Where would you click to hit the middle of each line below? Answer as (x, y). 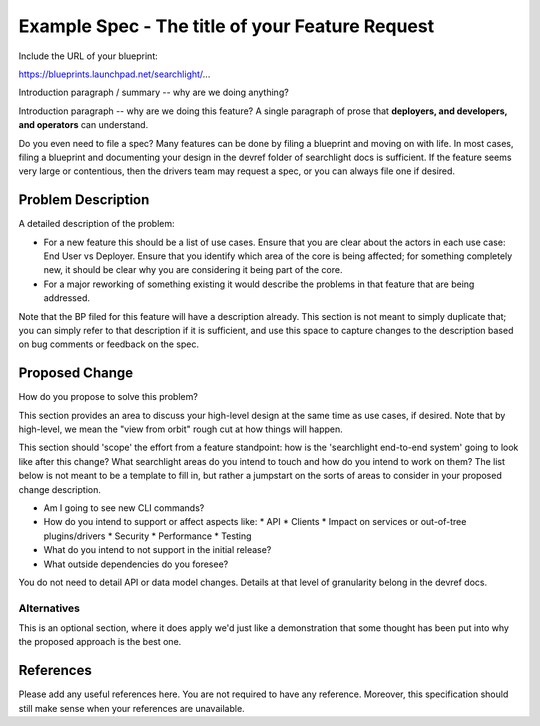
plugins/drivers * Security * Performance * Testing (147, 536)
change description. (60, 489)
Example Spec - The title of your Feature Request (226, 26)
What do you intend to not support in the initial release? (157, 550)
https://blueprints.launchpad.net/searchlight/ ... (114, 74)
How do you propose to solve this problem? (108, 397)
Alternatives (49, 608)
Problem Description (84, 200)
